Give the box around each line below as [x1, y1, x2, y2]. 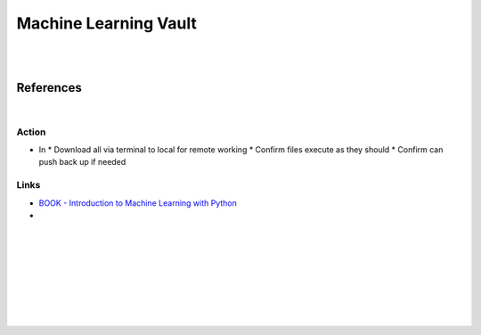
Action [16, 126, 46, 138]
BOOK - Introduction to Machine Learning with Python [38, 197, 238, 208]
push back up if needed [38, 157, 126, 167]
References [16, 80, 82, 95]
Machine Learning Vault [16, 13, 198, 33]
